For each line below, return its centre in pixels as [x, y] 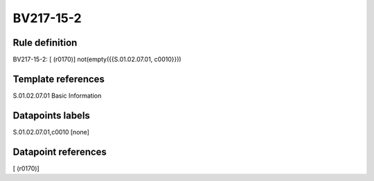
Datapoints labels [51, 115]
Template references [59, 79]
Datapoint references [60, 152]
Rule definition [45, 43]
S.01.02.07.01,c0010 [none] [51, 132]
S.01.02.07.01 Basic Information [57, 95]
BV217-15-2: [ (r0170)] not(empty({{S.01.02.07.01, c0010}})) [97, 60]
